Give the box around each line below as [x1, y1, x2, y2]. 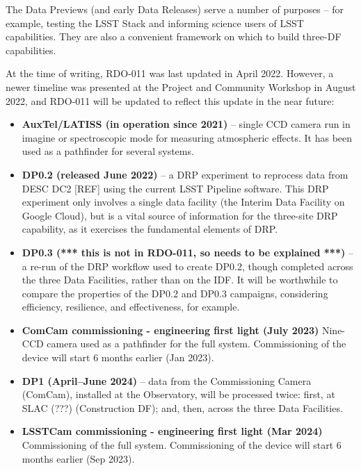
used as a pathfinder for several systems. [22, 144, 194, 158]
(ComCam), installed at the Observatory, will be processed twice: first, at [22, 387, 335, 402]
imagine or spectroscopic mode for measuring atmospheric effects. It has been [22, 130, 353, 144]
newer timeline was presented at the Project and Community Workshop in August [6, 79, 356, 94]
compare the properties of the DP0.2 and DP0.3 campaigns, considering [22, 286, 328, 300]
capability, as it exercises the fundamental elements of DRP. [22, 222, 278, 236]
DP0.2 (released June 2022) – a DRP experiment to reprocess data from [22, 167, 348, 181]
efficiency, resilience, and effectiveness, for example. [22, 299, 240, 314]
